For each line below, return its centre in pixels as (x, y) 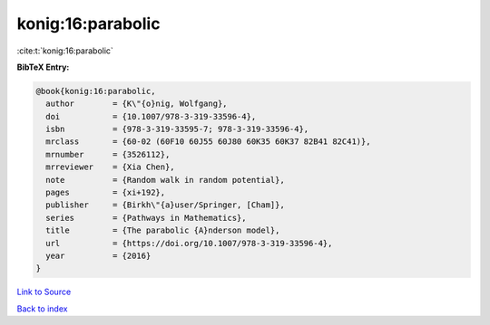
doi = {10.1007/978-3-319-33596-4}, (151, 116)
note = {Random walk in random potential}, (165, 180)
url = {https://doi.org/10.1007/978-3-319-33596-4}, (189, 243)
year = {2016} (98, 256)
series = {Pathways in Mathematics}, (146, 218)
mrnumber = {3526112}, (108, 154)
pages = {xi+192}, (106, 193)
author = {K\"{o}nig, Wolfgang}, (137, 104)
